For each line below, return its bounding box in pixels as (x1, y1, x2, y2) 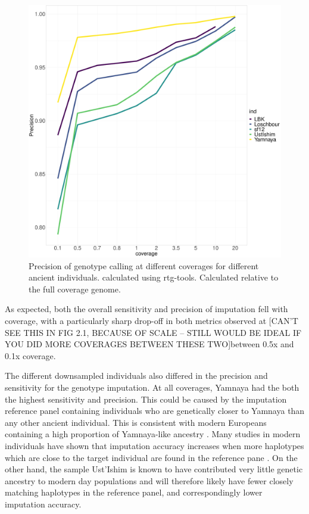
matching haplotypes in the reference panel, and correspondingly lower (5, 486, 263, 499)
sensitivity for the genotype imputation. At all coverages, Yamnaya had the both (5, 381, 299, 393)
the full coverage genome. (29, 282, 121, 295)
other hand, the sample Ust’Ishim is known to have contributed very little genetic (5, 463, 303, 475)
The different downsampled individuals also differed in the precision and (5, 369, 268, 382)
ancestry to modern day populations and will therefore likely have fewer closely (5, 474, 294, 487)
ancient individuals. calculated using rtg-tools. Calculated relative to (29, 271, 279, 284)
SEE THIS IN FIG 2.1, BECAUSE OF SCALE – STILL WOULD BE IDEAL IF (5, 326, 302, 338)
